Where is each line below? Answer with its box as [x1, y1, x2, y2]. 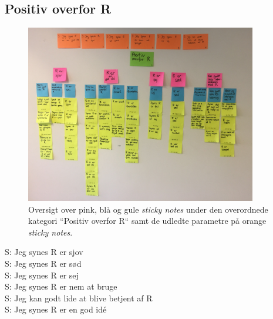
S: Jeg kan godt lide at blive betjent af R [5, 291, 153, 304]
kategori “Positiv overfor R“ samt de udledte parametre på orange [28, 214, 267, 227]
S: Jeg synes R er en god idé [5, 303, 107, 315]
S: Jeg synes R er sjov [5, 246, 83, 258]
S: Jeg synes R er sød [5, 257, 82, 269]
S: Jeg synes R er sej [5, 268, 79, 281]
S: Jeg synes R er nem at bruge [5, 280, 117, 293]
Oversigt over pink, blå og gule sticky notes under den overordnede [28, 203, 268, 215]
